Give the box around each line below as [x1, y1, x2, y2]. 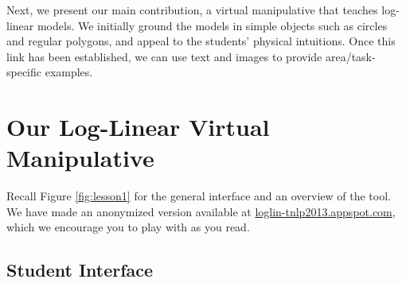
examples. [45, 64, 93, 80]
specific [6, 64, 42, 80]
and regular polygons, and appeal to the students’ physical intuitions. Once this [6, 33, 396, 49]
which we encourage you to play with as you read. [6, 219, 250, 235]
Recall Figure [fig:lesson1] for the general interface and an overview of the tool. [6, 188, 391, 204]
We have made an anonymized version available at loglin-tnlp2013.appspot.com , [6, 203, 396, 219]
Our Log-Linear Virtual [6, 110, 270, 143]
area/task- [325, 48, 376, 64]
